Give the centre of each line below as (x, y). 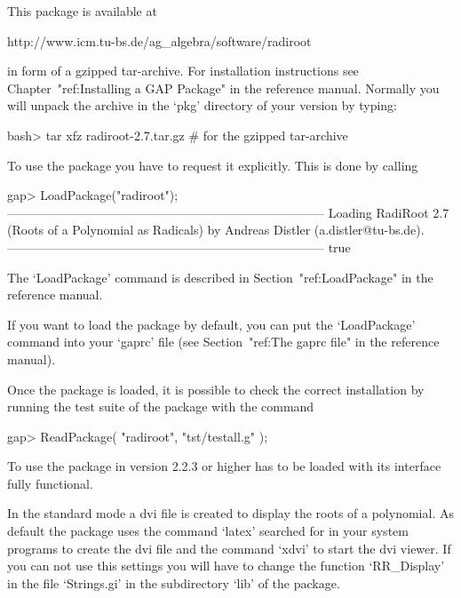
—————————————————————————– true (179, 247)
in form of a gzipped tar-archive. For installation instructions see (183, 71)
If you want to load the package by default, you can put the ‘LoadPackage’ (211, 324)
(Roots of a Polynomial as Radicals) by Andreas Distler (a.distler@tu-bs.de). (216, 230)
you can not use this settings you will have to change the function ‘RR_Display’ (226, 566)
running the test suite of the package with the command (161, 407)
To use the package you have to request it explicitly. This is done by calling (213, 165)
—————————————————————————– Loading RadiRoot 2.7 (228, 212)
